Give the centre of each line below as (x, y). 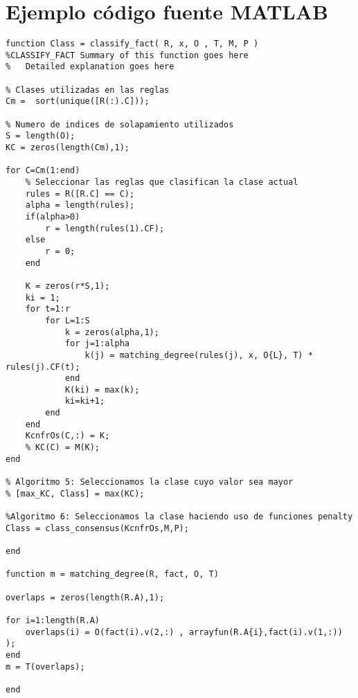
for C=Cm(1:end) (43, 171)
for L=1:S (68, 320)
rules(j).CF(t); (43, 367)
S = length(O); (41, 136)
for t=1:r (48, 309)
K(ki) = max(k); (102, 390)
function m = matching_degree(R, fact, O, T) (112, 574)
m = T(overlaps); (45, 666)
